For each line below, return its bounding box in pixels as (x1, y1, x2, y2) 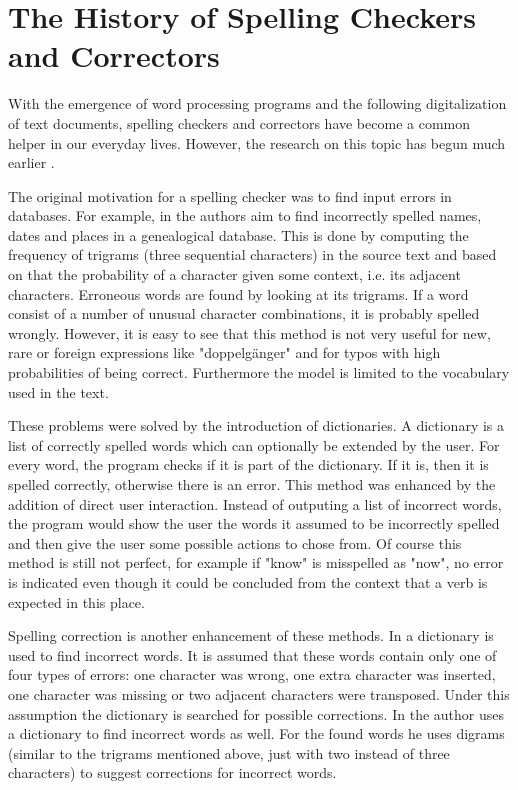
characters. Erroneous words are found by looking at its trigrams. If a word (8, 283, 469, 304)
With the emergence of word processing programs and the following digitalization (8, 93, 507, 114)
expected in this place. (8, 591, 145, 612)
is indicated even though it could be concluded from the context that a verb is (8, 571, 488, 592)
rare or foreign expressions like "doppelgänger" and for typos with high (8, 342, 441, 363)
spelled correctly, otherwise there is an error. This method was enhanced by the (8, 474, 496, 494)
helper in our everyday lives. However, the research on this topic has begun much (8, 132, 506, 153)
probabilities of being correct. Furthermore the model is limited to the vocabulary (8, 362, 510, 383)
